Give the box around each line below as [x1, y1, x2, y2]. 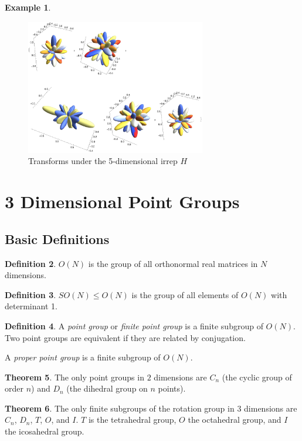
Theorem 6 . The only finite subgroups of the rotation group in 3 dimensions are [5, 402, 297, 414]
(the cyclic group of [222, 370, 292, 383]
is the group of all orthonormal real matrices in [88, 257, 258, 269]
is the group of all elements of [131, 288, 239, 300]
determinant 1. [5, 300, 57, 312]
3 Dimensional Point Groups [5, 189, 240, 213]
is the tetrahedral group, [88, 413, 177, 426]
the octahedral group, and [188, 413, 281, 426]
